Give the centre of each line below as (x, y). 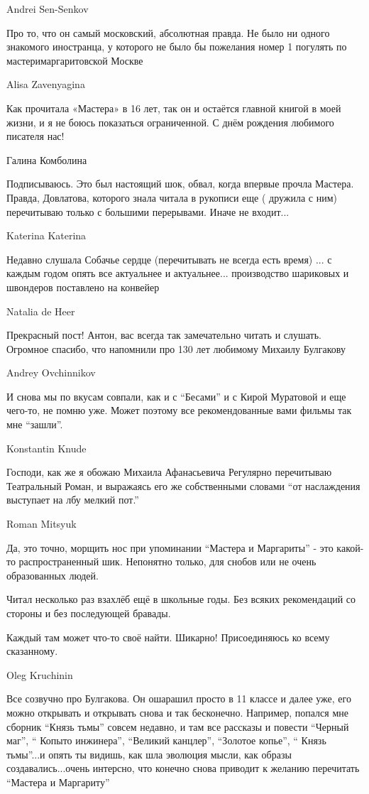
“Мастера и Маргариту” (58, 782)
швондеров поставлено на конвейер (83, 287)
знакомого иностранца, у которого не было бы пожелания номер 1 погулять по (177, 47)
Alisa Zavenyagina (46, 84)
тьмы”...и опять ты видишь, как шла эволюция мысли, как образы (149, 754)
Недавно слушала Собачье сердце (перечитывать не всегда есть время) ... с (169, 259)
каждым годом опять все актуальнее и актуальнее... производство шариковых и (178, 273)
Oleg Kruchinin (40, 674)
